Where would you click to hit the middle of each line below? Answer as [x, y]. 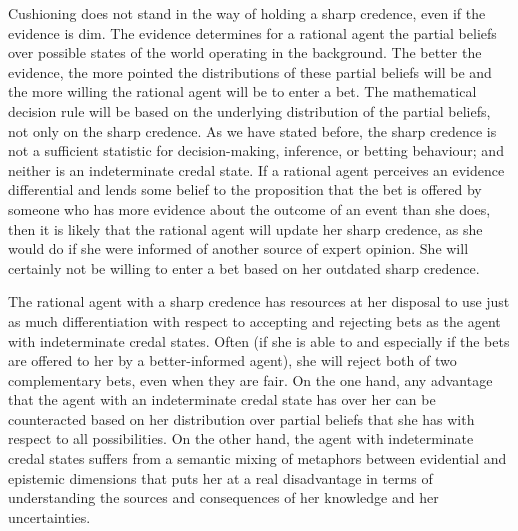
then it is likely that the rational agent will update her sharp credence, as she [245, 228]
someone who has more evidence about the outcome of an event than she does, [249, 208]
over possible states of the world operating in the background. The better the [245, 52]
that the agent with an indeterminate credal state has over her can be [222, 399]
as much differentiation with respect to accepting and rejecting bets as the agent [254, 320]
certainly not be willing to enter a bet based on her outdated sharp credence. [244, 267]
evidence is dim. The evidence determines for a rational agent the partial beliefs [252, 32]
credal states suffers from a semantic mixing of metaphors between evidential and [257, 458]
